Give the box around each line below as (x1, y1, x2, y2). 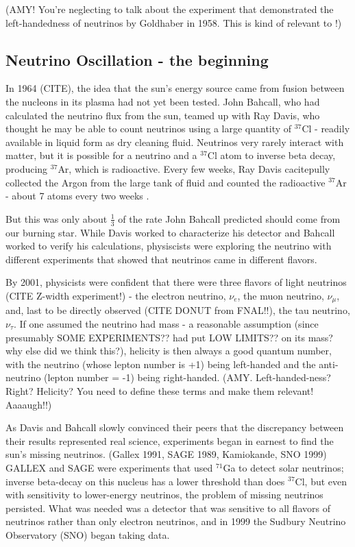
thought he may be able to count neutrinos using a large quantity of (5, 121, 292, 136)
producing (5, 161, 48, 175)
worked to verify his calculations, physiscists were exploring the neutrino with (5, 239, 332, 253)
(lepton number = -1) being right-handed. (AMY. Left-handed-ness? (44, 370, 331, 385)
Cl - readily (302, 121, 350, 136)
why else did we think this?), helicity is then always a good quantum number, (5, 343, 332, 358)
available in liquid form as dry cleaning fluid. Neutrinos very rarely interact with (5, 134, 344, 149)
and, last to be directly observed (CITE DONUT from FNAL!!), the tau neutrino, (5, 303, 350, 317)
